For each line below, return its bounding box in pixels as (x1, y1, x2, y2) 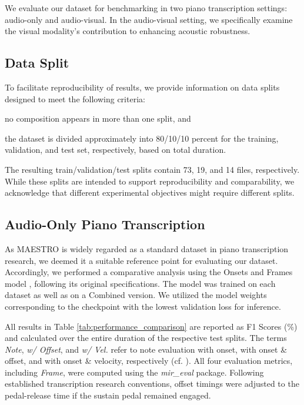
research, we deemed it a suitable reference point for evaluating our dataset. (5, 254, 278, 266)
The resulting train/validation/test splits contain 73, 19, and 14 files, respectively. (5, 163, 300, 175)
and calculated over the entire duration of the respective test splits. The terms (5, 332, 287, 344)
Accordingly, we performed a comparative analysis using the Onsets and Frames (5, 266, 293, 278)
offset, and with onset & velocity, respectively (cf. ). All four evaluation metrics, (5, 354, 293, 367)
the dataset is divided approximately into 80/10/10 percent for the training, (5, 132, 279, 144)
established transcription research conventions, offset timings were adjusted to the (5, 377, 299, 390)
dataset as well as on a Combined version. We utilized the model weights (5, 289, 267, 301)
